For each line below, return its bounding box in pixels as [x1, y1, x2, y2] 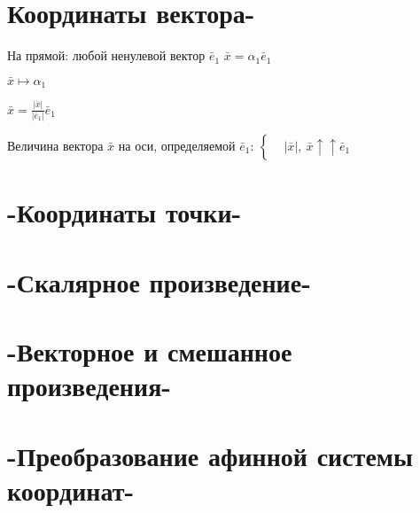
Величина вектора [7, 136, 104, 154]
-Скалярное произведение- [7, 263, 311, 299]
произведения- [7, 368, 171, 404]
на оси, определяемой [118, 136, 236, 154]
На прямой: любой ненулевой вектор [7, 46, 206, 65]
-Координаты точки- [7, 194, 242, 230]
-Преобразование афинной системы [7, 437, 413, 473]
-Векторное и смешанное [7, 332, 292, 369]
